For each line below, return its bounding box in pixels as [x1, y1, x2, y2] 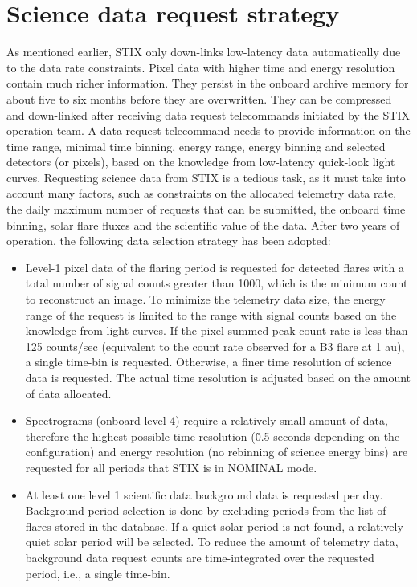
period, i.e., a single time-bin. [25, 565, 170, 581]
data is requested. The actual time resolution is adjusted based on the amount [25, 369, 411, 385]
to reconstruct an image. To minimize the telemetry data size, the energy [25, 291, 386, 308]
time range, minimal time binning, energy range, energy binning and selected [6, 137, 386, 154]
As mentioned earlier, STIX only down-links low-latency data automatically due [6, 43, 401, 60]
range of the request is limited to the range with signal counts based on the [25, 306, 397, 323]
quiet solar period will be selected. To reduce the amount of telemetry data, [25, 533, 399, 550]
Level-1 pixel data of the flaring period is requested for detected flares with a [25, 259, 404, 275]
